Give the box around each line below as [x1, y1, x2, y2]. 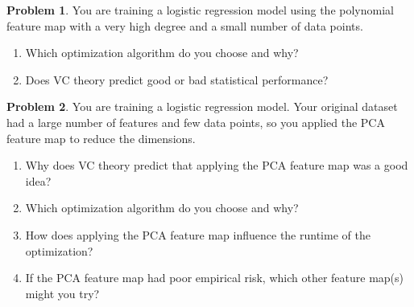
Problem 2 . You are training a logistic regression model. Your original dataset [6, 98, 398, 115]
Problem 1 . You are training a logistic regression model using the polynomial [6, 2, 394, 18]
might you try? [25, 284, 100, 301]
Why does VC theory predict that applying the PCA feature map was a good [25, 157, 408, 174]
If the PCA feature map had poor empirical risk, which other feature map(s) [25, 269, 404, 286]
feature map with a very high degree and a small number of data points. [6, 17, 363, 34]
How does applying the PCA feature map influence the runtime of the [25, 226, 371, 243]
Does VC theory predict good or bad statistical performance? [25, 71, 329, 88]
